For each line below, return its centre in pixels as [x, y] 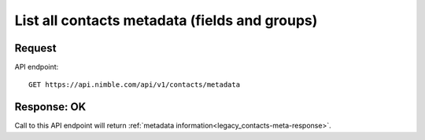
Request [35, 48]
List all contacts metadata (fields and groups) [166, 20]
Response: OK [50, 107]
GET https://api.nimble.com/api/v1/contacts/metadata [134, 85]
